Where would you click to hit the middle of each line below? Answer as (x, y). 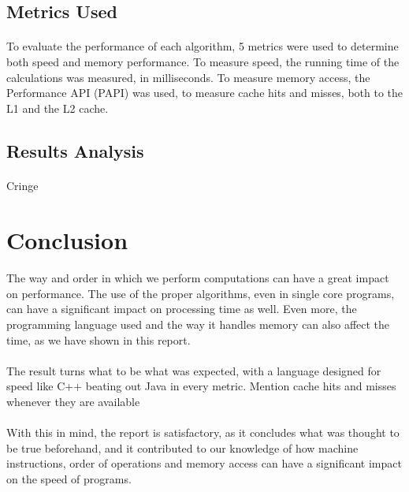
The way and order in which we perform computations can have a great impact (198, 278)
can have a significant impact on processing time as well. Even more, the (182, 309)
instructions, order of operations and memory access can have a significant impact (204, 463)
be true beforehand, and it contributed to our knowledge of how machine (182, 447)
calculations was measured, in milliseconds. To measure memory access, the (188, 77)
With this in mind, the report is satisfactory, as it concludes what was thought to (203, 432)
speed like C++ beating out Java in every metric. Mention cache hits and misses (201, 386)
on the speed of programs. (69, 479)
